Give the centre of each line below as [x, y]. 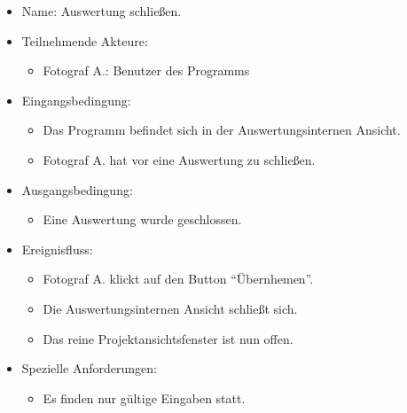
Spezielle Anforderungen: [89, 368]
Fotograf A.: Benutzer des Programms [146, 70]
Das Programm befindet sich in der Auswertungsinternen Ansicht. [222, 130]
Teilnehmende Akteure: [85, 40]
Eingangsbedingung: [76, 100]
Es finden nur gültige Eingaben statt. [144, 397]
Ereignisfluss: [57, 249]
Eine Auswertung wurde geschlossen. [142, 219]
